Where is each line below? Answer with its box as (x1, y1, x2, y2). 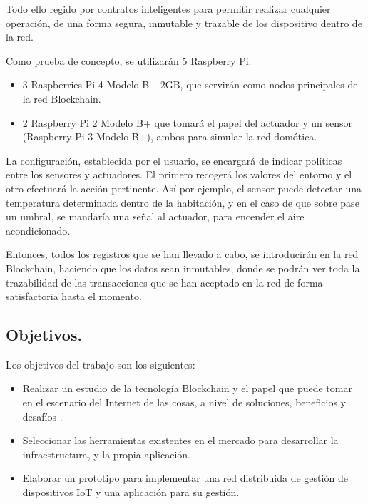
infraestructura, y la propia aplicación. (22, 446, 190, 461)
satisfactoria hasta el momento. (6, 289, 142, 304)
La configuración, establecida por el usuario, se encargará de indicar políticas (6, 153, 342, 168)
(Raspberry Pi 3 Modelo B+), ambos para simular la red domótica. (22, 129, 317, 144)
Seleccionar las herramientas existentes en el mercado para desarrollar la (22, 433, 339, 448)
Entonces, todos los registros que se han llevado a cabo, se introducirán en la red (6, 247, 359, 262)
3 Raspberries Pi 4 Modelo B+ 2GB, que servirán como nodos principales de (22, 77, 358, 92)
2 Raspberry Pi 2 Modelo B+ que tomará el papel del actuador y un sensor (22, 115, 353, 130)
